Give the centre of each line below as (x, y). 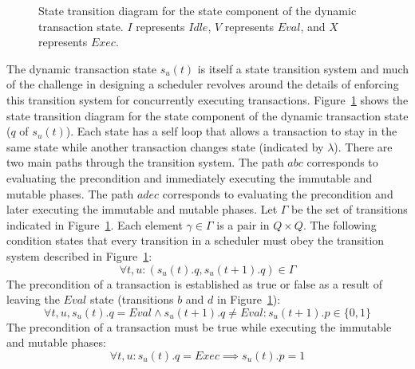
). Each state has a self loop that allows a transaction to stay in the (231, 131)
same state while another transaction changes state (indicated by (165, 146)
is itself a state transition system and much (303, 68)
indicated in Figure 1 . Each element (95, 224)
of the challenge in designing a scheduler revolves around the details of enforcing (203, 84)
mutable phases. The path (70, 193)
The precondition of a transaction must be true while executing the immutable (199, 326)
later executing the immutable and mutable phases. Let (142, 209)
